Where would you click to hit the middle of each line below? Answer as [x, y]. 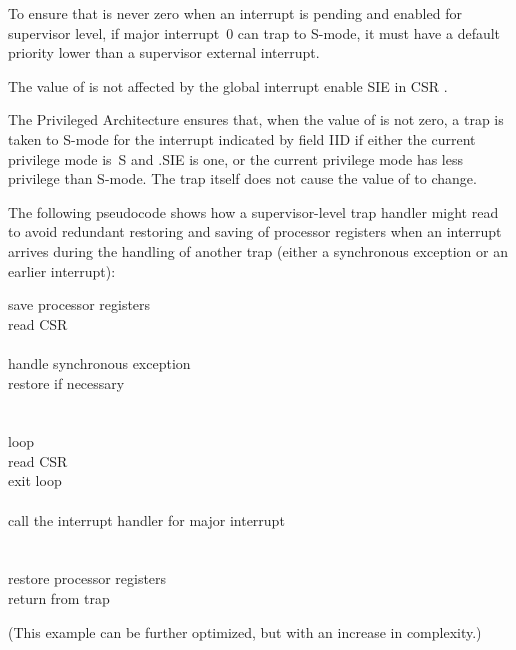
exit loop [35, 480]
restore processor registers [87, 578]
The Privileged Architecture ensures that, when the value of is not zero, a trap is [256, 119]
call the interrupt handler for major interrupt [146, 519]
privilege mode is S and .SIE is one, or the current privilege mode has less [235, 158]
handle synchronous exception [99, 362]
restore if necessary [66, 382]
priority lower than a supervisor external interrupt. [164, 52]
